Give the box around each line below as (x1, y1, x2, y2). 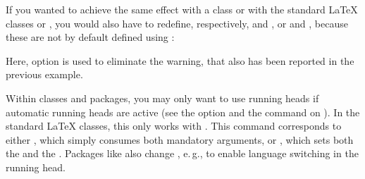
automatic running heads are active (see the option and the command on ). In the (6, 104, 360, 119)
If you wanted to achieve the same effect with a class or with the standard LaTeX (6, 2, 358, 16)
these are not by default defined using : (6, 30, 175, 44)
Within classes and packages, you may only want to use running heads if (6, 90, 319, 105)
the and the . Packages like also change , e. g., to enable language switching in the (6, 146, 359, 161)
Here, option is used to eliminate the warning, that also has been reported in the (6, 53, 354, 68)
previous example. (6, 67, 83, 82)
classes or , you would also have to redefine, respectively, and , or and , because (6, 16, 348, 30)
